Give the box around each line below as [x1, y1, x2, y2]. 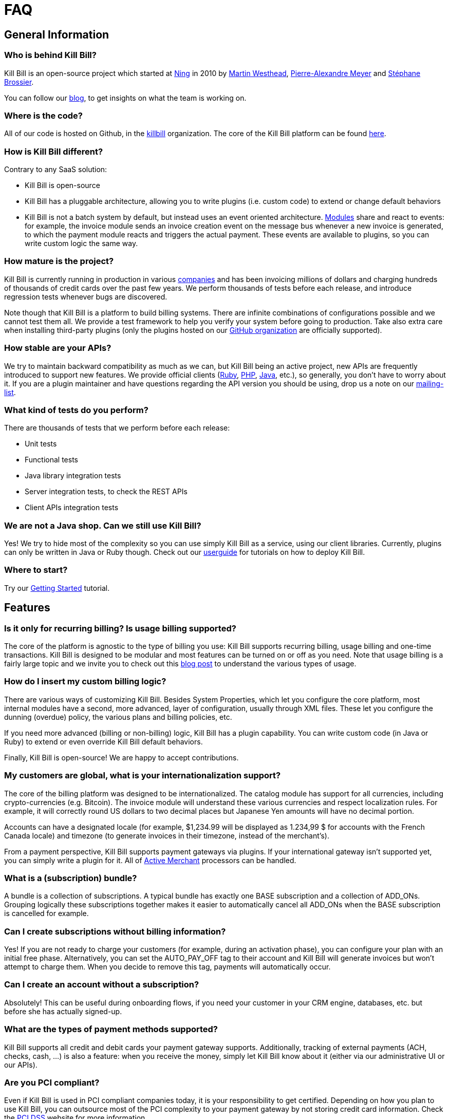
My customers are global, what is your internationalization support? [4, 770, 281, 781]
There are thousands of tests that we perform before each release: [4, 423, 230, 433]
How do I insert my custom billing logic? [4, 676, 166, 687]
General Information [4, 28, 109, 41]
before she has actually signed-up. [4, 1006, 122, 1016]
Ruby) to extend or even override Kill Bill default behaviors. [4, 737, 203, 746]
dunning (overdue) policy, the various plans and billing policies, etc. [4, 712, 232, 721]
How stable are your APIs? [4, 343, 111, 353]
